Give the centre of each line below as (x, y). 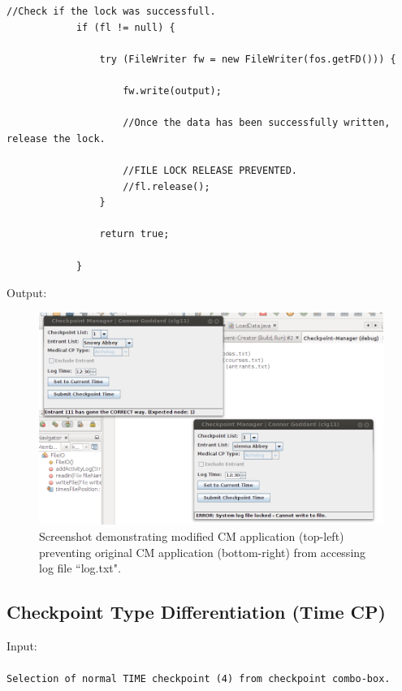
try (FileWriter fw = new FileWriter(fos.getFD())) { (248, 59)
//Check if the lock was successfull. (111, 11)
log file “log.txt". (80, 568)
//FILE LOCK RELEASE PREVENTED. (210, 170)
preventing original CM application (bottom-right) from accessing (203, 552)
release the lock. (56, 138)
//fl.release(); (166, 186)
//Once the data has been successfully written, (257, 123)
